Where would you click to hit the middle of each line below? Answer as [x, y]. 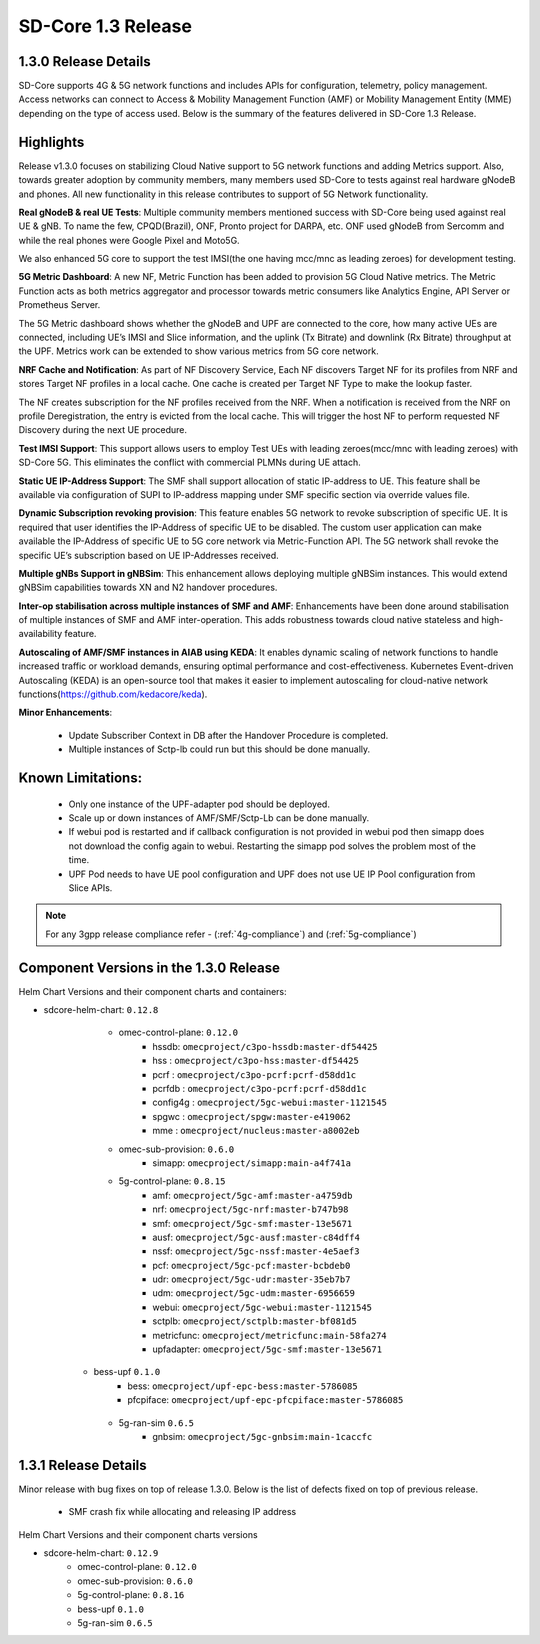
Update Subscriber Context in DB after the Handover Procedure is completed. [228, 735]
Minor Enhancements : [65, 712]
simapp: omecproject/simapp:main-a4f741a [252, 1162]
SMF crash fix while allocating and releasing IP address [182, 1512]
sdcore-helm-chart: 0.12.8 [101, 1010]
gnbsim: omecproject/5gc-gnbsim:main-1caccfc [262, 1436]
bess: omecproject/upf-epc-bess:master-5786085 [243, 1386]
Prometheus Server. [59, 305]
